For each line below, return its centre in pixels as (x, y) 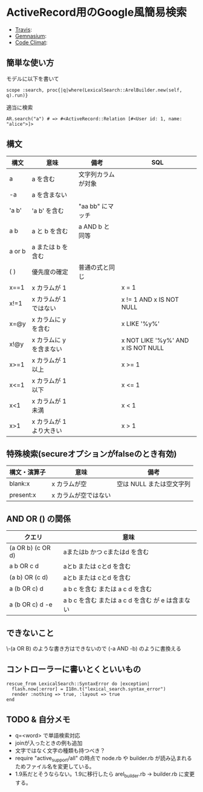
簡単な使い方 (30, 63)
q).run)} (17, 95)
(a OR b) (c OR (30, 548)
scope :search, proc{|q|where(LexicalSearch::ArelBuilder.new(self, (94, 90)
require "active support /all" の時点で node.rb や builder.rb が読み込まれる (103, 758)
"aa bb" (89, 206)
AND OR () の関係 (39, 518)
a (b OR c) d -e (31, 605)
